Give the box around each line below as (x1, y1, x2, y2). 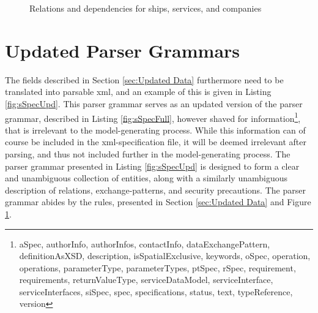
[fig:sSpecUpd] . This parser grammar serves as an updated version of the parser (5, 97, 303, 110)
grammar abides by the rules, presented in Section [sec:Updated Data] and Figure (5, 195, 311, 208)
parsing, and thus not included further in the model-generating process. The (5, 147, 290, 160)
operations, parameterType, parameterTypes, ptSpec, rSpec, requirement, (19, 261, 296, 274)
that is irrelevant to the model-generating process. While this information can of (5, 123, 306, 136)
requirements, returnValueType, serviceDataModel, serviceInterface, (19, 273, 273, 286)
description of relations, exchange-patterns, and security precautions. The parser (5, 183, 306, 196)
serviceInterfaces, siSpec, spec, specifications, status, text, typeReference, (19, 285, 293, 298)
